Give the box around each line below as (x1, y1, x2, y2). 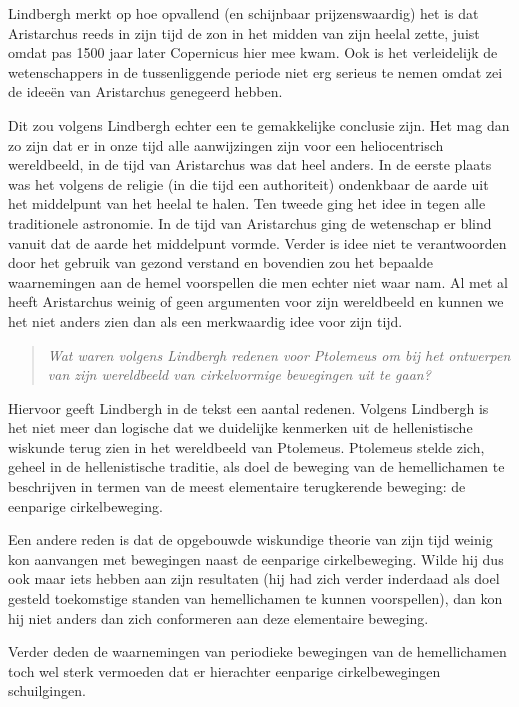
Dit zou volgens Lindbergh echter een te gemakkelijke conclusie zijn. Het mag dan (8, 114, 510, 135)
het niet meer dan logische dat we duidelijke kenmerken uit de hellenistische (8, 417, 473, 438)
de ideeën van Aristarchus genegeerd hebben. (8, 81, 283, 102)
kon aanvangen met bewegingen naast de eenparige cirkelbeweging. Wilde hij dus (8, 548, 504, 569)
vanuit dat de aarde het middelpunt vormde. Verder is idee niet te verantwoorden (8, 232, 507, 253)
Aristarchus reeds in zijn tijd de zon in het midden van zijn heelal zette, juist (8, 22, 480, 43)
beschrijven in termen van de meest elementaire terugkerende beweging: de (8, 476, 466, 497)
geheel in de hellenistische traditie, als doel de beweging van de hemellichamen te (8, 456, 505, 477)
